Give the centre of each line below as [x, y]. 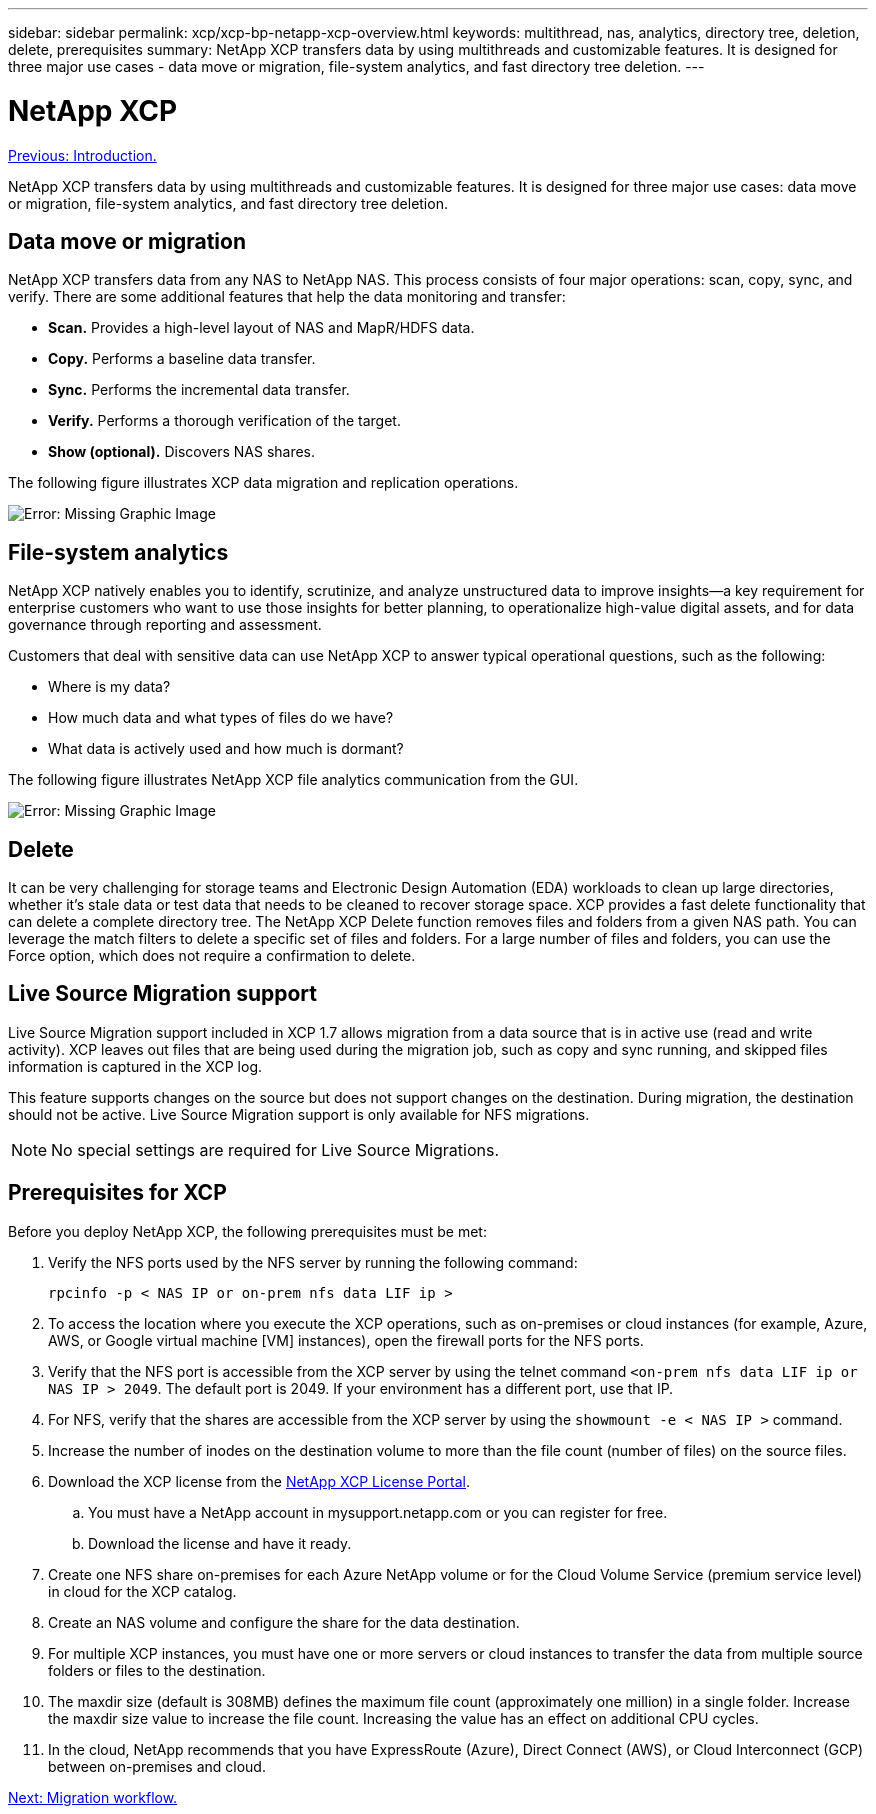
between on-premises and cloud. [157, 1766]
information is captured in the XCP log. [135, 1066]
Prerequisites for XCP [117, 1193]
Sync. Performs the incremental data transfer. [199, 390]
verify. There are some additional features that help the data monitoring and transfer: [287, 297]
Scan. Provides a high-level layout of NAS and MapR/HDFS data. [261, 328]
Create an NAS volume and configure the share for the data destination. [284, 1622]
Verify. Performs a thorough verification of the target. [224, 421]
